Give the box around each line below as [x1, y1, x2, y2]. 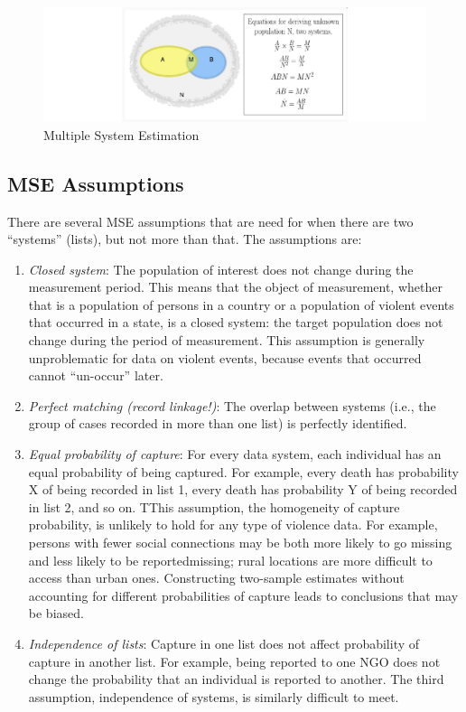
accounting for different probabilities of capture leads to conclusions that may [28, 586, 459, 604]
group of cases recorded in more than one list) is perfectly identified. [28, 414, 407, 433]
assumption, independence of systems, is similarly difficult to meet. [28, 687, 399, 706]
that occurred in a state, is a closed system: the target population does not [28, 313, 443, 332]
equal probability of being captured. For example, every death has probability [28, 462, 459, 481]
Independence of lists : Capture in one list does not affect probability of [28, 633, 420, 652]
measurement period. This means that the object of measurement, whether [28, 277, 443, 296]
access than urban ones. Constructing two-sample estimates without [28, 568, 405, 587]
